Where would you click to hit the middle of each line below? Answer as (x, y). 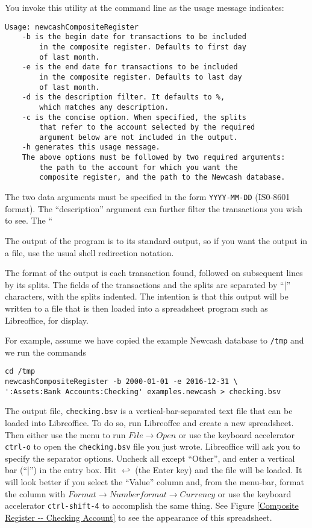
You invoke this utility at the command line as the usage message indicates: (145, 7)
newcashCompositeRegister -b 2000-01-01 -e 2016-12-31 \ (121, 382)
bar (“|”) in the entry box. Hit (61, 470)
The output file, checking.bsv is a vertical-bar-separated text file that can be (149, 411)
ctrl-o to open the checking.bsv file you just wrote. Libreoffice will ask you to (153, 446)
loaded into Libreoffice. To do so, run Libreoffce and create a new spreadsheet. (149, 422)
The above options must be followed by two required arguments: (154, 158)
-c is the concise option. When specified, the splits (134, 117)
